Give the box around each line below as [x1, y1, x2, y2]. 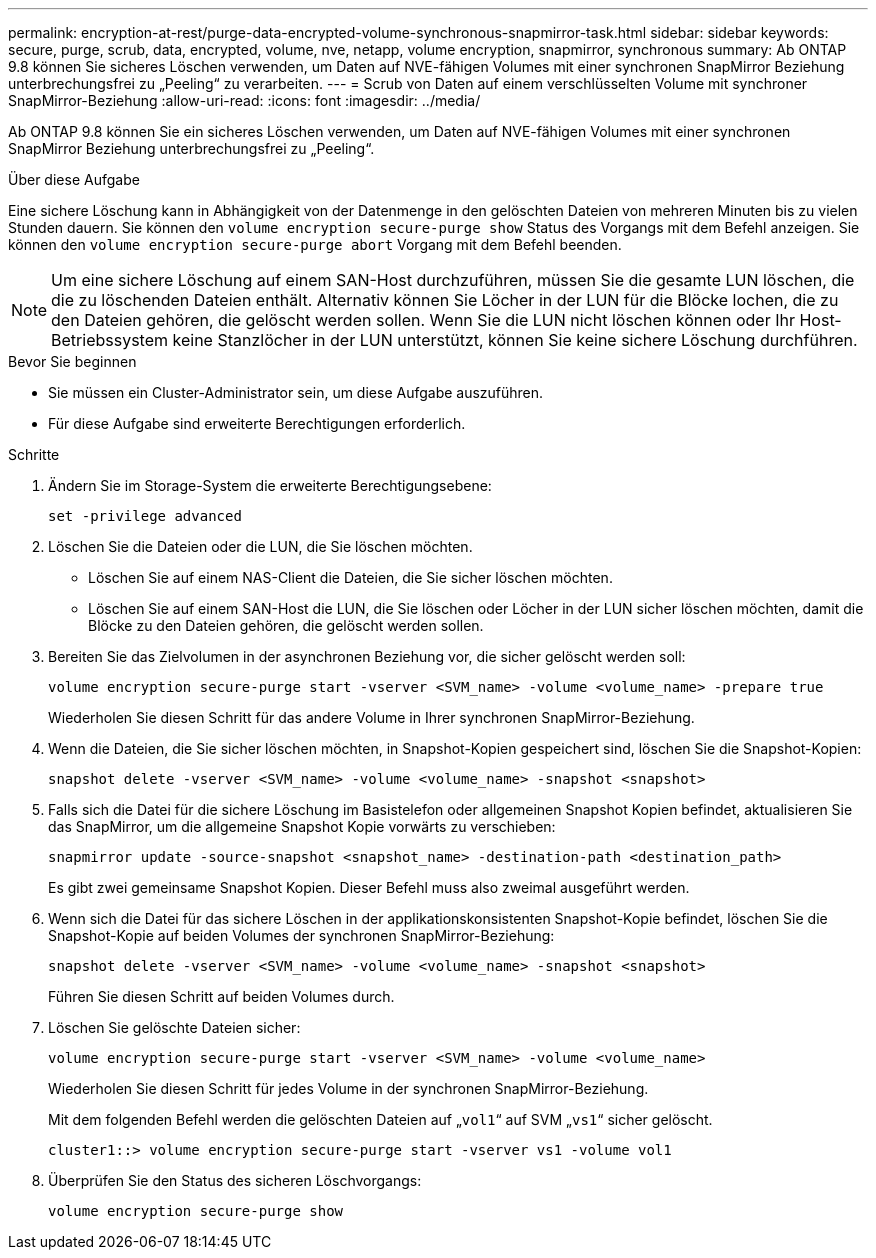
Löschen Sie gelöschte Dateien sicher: [48, 1019, 301, 1036]
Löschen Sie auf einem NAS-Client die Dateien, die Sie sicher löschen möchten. [88, 569, 613, 586]
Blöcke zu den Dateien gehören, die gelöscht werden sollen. [88, 617, 484, 634]
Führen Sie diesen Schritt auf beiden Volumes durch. [48, 988, 395, 1005]
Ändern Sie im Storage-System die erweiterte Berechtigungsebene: [48, 477, 492, 494]
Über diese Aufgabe [8, 171, 140, 188]
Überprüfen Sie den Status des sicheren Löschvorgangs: [48, 1172, 422, 1189]
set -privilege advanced [48, 508, 242, 524]
